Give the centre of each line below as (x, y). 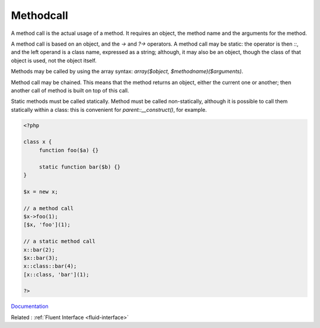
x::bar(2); (39, 250)
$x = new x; (41, 192)
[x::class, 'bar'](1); (56, 274)
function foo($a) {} (69, 150)
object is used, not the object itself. (54, 60)
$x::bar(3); (41, 258)
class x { (38, 142)
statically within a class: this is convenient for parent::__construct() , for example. (109, 110)
